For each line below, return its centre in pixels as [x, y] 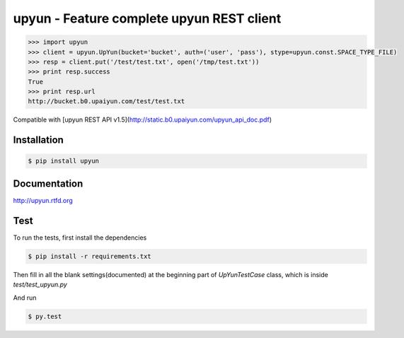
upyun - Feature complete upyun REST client [147, 18]
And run [25, 298]
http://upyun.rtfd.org [43, 200]
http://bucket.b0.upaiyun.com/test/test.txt [106, 101]
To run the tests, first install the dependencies [80, 238]
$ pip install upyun [63, 161]
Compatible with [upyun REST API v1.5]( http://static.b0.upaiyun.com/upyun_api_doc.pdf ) [143, 120]
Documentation [48, 183]
